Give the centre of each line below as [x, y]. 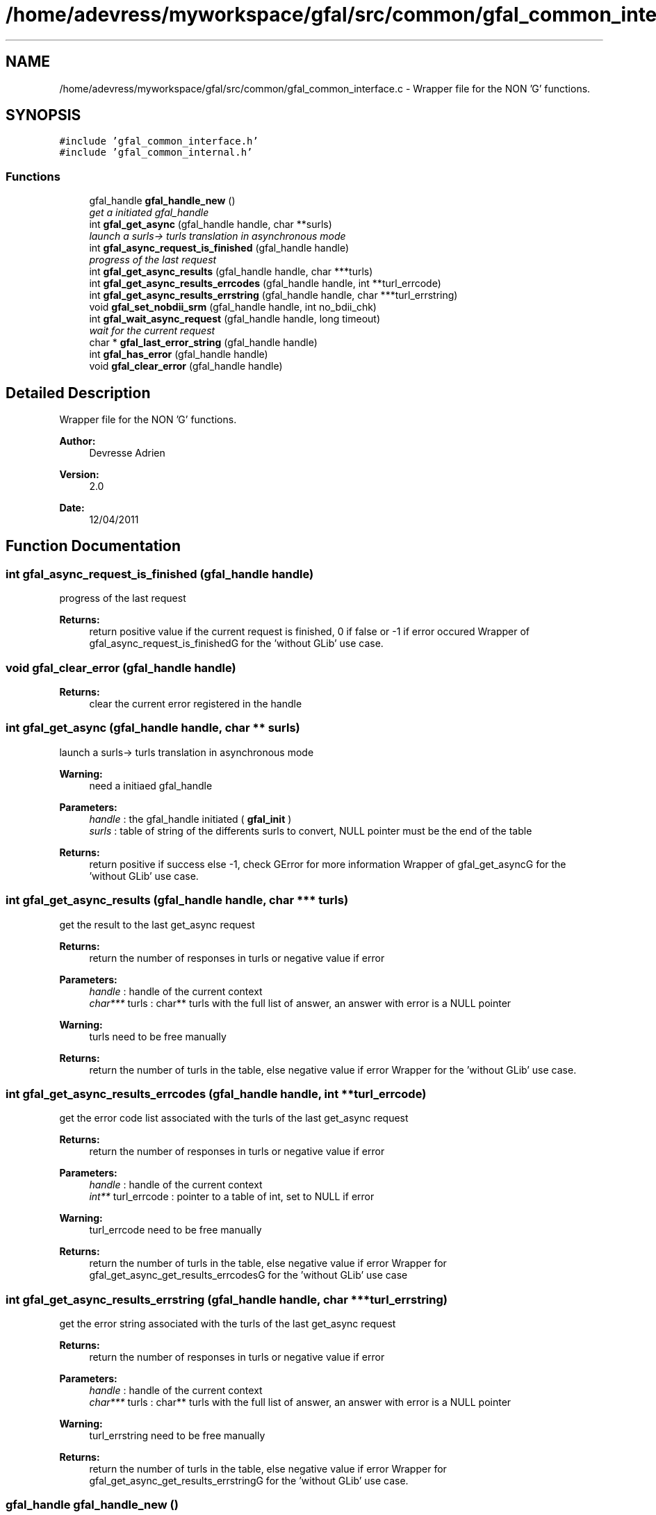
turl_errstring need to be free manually [177, 1435]
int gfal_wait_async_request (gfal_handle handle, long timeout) [235, 319]
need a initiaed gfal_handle [151, 785]
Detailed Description [78, 393]
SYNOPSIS [43, 115]
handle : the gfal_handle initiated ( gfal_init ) [190, 819]
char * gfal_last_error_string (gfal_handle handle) [203, 343]
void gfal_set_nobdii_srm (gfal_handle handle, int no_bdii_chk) [233, 307]
